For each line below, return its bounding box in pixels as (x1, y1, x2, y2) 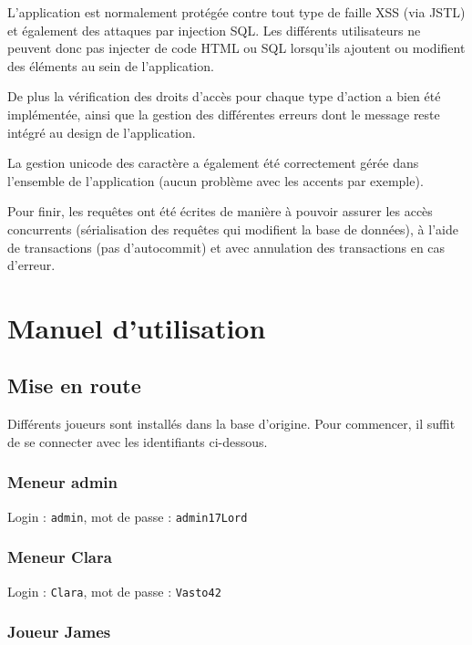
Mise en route (7, 371, 141, 400)
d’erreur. (7, 255, 56, 275)
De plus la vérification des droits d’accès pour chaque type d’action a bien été (7, 87, 441, 106)
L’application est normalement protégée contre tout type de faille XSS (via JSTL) (7, 3, 466, 21)
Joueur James (7, 620, 111, 643)
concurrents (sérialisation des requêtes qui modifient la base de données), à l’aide (7, 219, 458, 238)
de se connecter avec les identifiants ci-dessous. (7, 432, 268, 451)
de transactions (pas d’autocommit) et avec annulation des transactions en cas (7, 237, 446, 256)
